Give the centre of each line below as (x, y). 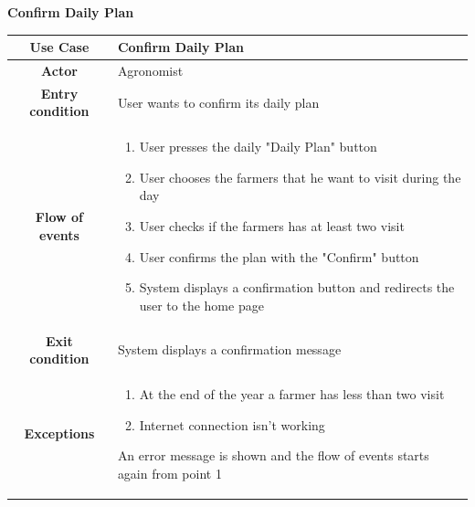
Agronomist (150, 70)
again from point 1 (169, 473)
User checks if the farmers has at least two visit (272, 226)
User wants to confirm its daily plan (218, 102)
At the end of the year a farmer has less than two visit (292, 394)
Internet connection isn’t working (232, 424)
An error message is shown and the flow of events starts (273, 455)
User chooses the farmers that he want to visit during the (300, 177)
